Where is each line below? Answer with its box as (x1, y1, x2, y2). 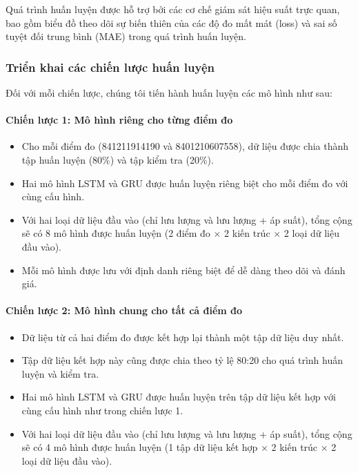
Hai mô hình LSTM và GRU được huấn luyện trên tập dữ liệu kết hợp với (21, 389, 336, 404)
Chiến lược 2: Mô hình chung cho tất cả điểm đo (6, 303, 243, 318)
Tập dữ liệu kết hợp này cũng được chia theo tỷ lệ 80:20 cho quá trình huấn (21, 353, 343, 367)
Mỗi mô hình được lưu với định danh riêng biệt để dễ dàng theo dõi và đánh (21, 262, 346, 277)
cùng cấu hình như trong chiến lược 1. (21, 403, 183, 417)
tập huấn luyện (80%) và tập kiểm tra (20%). (21, 152, 214, 166)
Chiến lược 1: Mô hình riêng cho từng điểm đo (6, 113, 233, 127)
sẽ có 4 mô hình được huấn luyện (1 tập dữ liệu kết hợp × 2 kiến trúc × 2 (21, 440, 337, 454)
